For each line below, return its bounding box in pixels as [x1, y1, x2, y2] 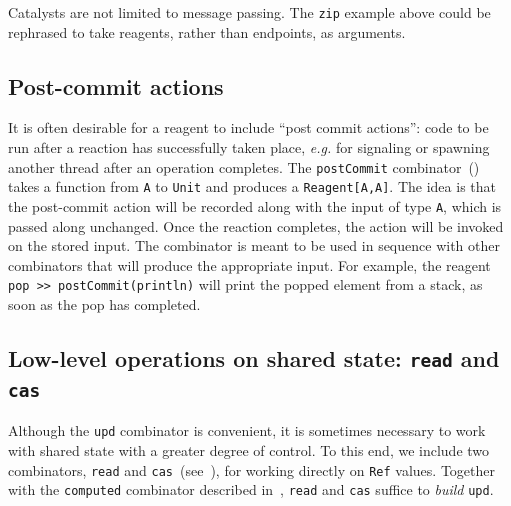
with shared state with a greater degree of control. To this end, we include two [8, 440, 490, 461]
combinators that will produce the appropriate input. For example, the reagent [8, 254, 491, 275]
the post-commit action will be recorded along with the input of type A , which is [8, 195, 502, 216]
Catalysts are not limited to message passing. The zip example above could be [8, 2, 491, 22]
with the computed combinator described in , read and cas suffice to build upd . [8, 479, 494, 500]
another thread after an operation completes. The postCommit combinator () [8, 156, 480, 177]
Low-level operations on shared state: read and [8, 343, 500, 374]
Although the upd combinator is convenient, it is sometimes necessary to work [8, 420, 486, 441]
